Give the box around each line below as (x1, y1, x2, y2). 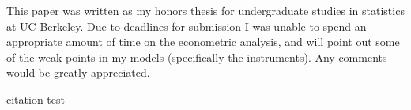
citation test (6, 90, 65, 107)
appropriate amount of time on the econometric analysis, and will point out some (6, 33, 400, 50)
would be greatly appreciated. (6, 64, 150, 81)
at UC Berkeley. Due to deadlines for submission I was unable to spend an (6, 17, 367, 34)
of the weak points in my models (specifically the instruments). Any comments (6, 48, 387, 65)
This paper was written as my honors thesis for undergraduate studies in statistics (6, 2, 405, 18)
